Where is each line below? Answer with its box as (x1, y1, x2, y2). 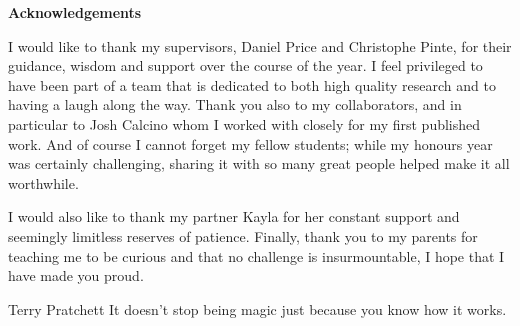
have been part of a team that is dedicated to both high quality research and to (8, 74, 496, 95)
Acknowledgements (8, 2, 142, 22)
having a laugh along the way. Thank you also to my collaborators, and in (8, 94, 462, 115)
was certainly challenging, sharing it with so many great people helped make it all (8, 153, 510, 174)
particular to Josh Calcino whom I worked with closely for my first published (8, 113, 481, 134)
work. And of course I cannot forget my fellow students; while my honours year (8, 133, 493, 154)
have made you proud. (8, 265, 144, 286)
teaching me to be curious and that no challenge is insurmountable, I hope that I (8, 245, 505, 266)
